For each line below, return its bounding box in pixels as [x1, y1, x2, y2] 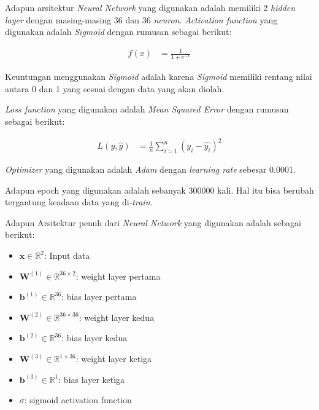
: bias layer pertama [61, 290, 137, 303]
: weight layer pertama [75, 269, 161, 282]
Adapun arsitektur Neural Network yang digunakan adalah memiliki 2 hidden [5, 1, 296, 14]
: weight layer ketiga [75, 352, 152, 365]
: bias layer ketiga [58, 373, 125, 385]
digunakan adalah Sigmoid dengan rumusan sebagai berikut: [5, 25, 232, 38]
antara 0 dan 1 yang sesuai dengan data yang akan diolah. [5, 82, 225, 95]
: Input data [44, 249, 90, 262]
